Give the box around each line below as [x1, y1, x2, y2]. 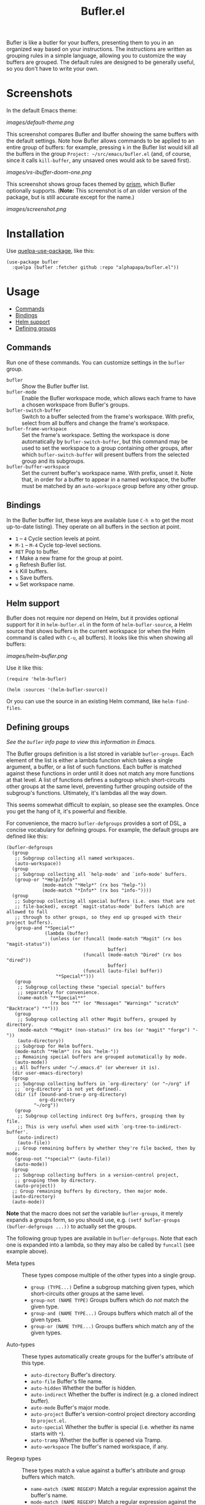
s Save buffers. [15, 574, 54, 581]
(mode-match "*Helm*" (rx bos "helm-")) [14, 1048, 119, 1055]
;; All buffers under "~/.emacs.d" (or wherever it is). [12, 1065, 160, 1071]
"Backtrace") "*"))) [6, 1005, 59, 1012]
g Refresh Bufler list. [15, 560, 67, 568]
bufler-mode [6, 389, 37, 395]
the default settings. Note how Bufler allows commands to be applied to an [6, 137, 195, 145]
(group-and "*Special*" [14, 925, 75, 931]
